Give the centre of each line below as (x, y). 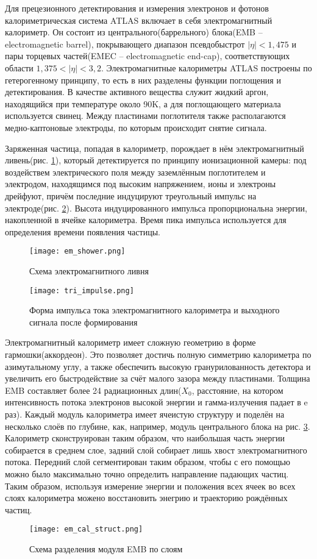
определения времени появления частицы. (83, 231)
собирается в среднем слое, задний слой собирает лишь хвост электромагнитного (156, 450)
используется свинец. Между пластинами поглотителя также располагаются (145, 116)
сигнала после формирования (84, 322)
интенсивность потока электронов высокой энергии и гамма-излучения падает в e (156, 402)
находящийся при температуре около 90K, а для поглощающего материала (143, 103)
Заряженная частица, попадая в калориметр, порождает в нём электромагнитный (155, 148)
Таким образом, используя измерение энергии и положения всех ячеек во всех (150, 486)
